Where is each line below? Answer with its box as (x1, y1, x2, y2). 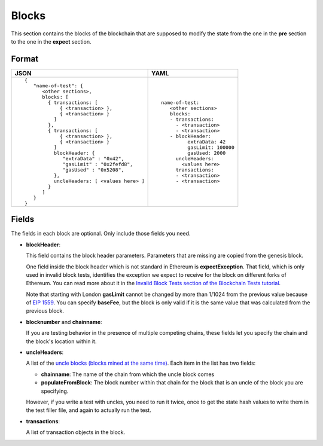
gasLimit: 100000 (187, 144, 234, 151)
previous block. (26, 307, 64, 314)
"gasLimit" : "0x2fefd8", (62, 161, 133, 167)
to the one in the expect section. (11, 38, 92, 45)
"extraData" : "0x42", (62, 155, 124, 161)
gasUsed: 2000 (187, 149, 226, 156)
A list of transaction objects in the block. (26, 429, 126, 436)
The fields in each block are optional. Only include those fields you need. (11, 230, 191, 237)
